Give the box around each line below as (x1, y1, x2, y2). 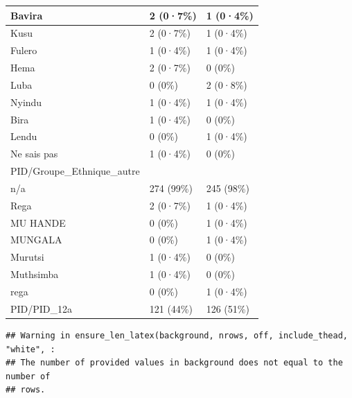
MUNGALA (10, 232, 62, 247)
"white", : (6, 344, 55, 354)
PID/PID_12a (10, 301, 73, 315)
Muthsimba (10, 267, 59, 282)
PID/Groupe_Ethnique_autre (10, 164, 140, 178)
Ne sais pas (10, 146, 58, 161)
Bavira (10, 8, 43, 22)
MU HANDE (10, 215, 66, 230)
